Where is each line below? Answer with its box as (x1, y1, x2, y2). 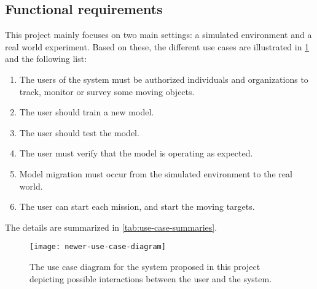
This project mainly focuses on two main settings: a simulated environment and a (5, 28, 312, 41)
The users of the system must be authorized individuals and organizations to (19, 72, 308, 85)
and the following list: (5, 52, 87, 65)
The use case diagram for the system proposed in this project (29, 260, 260, 272)
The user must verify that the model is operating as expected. (19, 147, 253, 160)
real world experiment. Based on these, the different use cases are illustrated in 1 (5, 40, 310, 53)
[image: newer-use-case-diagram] (29, 242, 166, 252)
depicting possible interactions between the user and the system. (29, 272, 272, 285)
